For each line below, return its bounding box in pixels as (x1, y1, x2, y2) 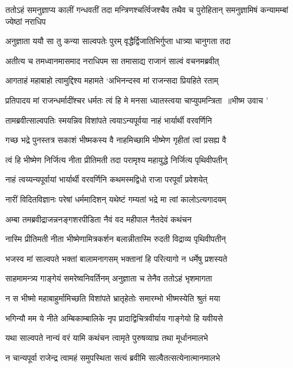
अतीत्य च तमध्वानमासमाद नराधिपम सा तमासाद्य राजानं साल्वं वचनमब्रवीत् (5, 54, 219, 67)
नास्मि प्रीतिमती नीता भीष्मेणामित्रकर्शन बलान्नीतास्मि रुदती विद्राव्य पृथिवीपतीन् (5, 233, 226, 245)
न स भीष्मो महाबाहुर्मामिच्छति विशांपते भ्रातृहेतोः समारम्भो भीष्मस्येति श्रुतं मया (5, 291, 220, 304)
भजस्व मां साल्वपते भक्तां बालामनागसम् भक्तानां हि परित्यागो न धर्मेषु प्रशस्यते (5, 252, 228, 264)
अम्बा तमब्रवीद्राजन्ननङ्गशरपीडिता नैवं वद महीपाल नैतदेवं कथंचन (5, 213, 192, 225)
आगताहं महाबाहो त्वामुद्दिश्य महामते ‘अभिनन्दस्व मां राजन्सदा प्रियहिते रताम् (5, 74, 219, 87)
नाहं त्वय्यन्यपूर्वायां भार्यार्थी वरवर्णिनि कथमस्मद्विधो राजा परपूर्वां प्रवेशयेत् (5, 173, 208, 185)
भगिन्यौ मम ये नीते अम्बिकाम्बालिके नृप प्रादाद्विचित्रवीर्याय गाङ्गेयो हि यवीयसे (5, 311, 223, 324)
